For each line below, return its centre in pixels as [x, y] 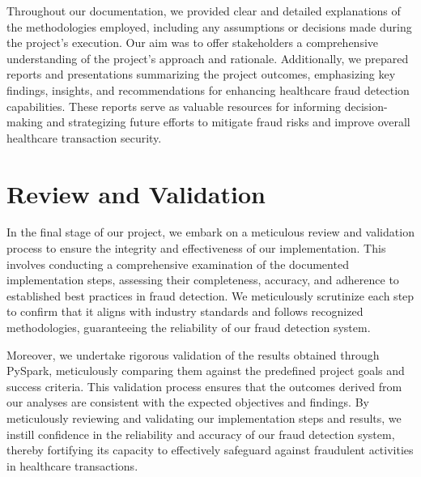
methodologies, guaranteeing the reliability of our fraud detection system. [189, 328]
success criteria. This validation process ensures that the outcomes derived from [204, 386]
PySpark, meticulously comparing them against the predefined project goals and [206, 371]
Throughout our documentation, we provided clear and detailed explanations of [204, 11]
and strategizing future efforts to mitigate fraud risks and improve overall [228, 122]
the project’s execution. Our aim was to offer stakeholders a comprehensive [193, 43]
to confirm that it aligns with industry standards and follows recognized [185, 311]
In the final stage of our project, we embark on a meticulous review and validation [210, 232]
